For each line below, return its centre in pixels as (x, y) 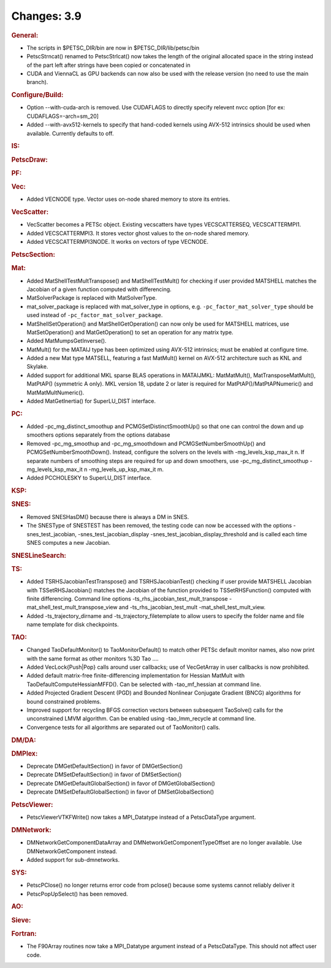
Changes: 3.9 (47, 16)
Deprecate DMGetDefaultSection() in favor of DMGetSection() (105, 766)
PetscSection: (33, 255)
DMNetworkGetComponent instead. (72, 851)
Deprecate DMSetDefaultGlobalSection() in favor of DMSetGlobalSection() (120, 792)
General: (25, 35)
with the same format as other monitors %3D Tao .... (93, 658)
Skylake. (37, 367)
